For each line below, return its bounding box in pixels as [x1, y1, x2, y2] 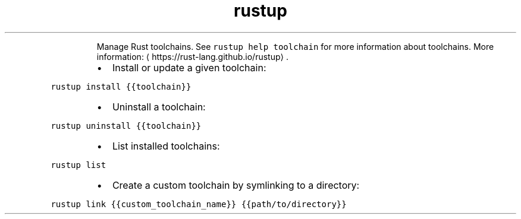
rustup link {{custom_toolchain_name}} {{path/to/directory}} [51, 199, 347, 209]
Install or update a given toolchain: [112, 61, 266, 74]
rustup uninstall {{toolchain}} [51, 120, 202, 131]
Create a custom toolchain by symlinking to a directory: [112, 179, 360, 191]
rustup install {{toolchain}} [51, 81, 192, 91]
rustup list [51, 160, 106, 170]
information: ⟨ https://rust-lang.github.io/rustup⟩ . [96, 51, 288, 62]
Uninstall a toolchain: [112, 100, 206, 113]
